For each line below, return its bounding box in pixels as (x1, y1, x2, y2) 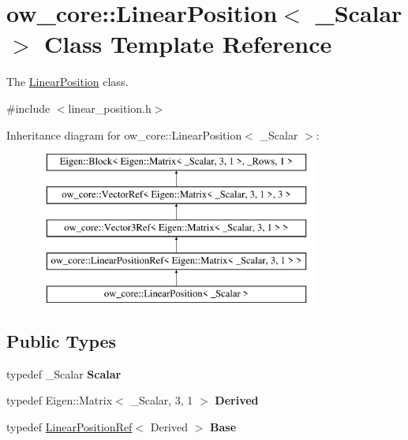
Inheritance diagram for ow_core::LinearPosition (6, 126, 242, 143)
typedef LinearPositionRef (6, 419, 133, 435)
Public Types (6, 329, 117, 353)
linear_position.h (68, 99, 152, 116)
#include (6, 99, 51, 116)
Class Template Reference (44, 28, 332, 60)
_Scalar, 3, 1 (130, 392, 193, 408)
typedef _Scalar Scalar (6, 365, 122, 382)
